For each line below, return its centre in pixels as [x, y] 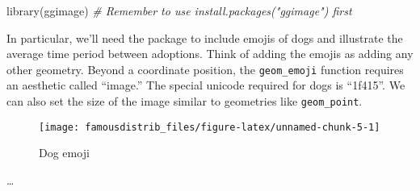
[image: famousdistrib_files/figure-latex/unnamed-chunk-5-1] [210, 127]
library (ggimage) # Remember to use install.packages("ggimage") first [179, 10]
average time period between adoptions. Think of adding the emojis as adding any [210, 54]
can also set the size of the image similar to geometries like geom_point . [185, 101]
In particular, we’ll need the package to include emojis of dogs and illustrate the [205, 37]
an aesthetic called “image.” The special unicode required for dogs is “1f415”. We [206, 85]
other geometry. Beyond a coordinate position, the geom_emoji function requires [205, 69]
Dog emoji [64, 153]
